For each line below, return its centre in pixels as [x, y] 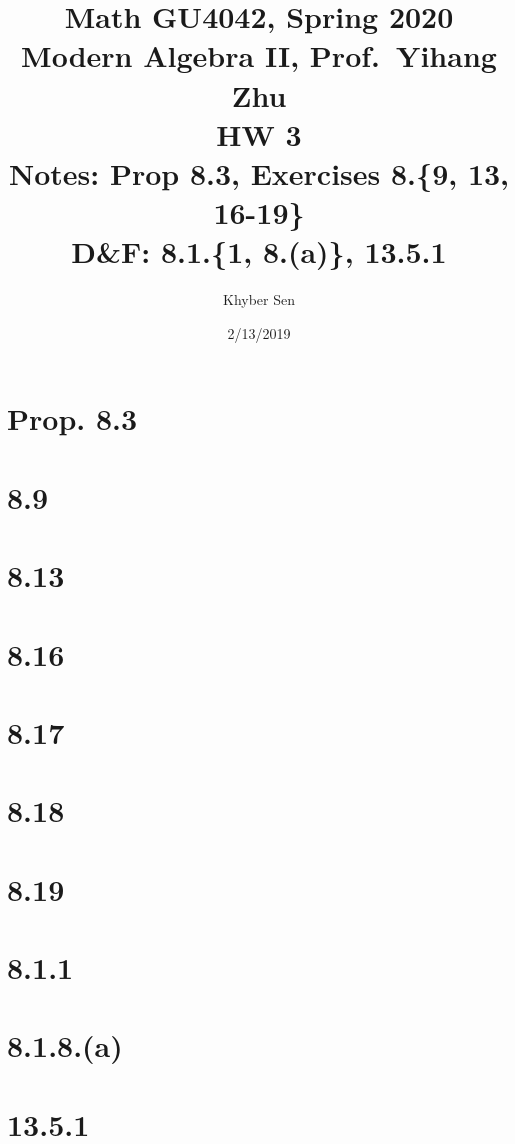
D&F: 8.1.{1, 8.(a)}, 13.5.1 [259, 251]
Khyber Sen [258, 299]
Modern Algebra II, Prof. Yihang [259, 55]
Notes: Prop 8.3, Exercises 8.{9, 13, [259, 172]
